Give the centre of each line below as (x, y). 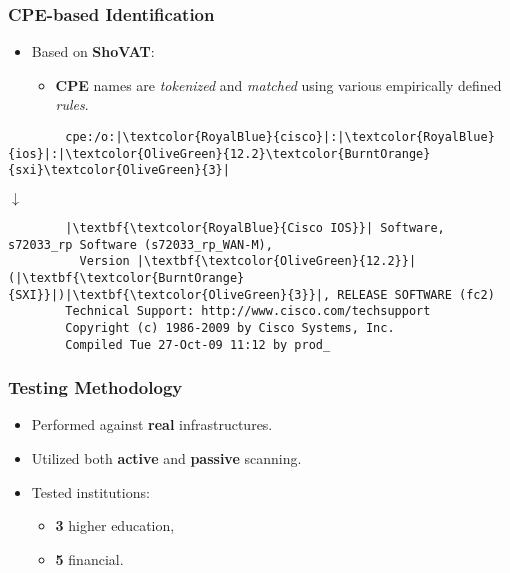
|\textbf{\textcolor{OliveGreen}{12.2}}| (276, 261)
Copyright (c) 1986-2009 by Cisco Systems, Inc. (230, 327)
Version (104, 261)
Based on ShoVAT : (93, 51)
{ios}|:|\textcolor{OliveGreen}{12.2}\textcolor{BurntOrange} (219, 153)
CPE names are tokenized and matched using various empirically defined (278, 84)
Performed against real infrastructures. (152, 424)
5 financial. (89, 558)
